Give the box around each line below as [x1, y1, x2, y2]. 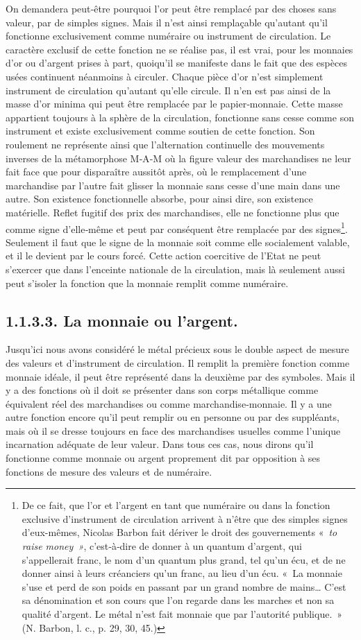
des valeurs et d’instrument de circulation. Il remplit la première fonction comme [6, 355, 350, 370]
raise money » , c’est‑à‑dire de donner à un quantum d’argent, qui [22, 539, 302, 553]
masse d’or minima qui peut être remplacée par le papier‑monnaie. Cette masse [6, 96, 343, 111]
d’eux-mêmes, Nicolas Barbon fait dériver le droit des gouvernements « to [22, 525, 337, 539]
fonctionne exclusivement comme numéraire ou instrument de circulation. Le [6, 28, 331, 43]
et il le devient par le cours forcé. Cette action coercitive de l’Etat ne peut [6, 248, 321, 263]
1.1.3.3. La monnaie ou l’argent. [6, 309, 238, 331]
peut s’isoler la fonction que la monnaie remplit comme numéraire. [6, 275, 289, 290]
